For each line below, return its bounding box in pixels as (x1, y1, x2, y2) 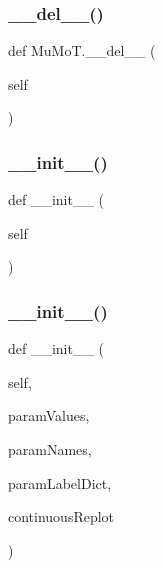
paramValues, (8, 405, 90, 426)
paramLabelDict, (8, 472, 112, 493)
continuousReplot (8, 506, 115, 527)
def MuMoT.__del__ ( (8, 40, 156, 61)
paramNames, (8, 439, 92, 459)
